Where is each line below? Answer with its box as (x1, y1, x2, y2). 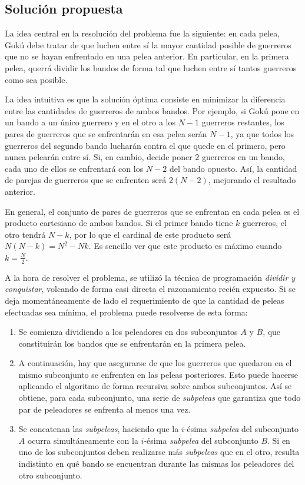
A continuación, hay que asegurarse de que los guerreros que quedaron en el (18, 357, 292, 369)
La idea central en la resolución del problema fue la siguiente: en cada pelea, (5, 27, 280, 39)
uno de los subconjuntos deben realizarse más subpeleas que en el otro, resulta (18, 446, 300, 458)
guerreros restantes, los (201, 116, 284, 128)
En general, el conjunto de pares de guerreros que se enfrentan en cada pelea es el (5, 205, 300, 217)
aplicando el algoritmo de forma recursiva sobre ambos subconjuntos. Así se (18, 380, 292, 392)
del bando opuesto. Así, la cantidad (169, 162, 297, 174)
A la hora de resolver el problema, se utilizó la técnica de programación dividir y (5, 271, 296, 283)
